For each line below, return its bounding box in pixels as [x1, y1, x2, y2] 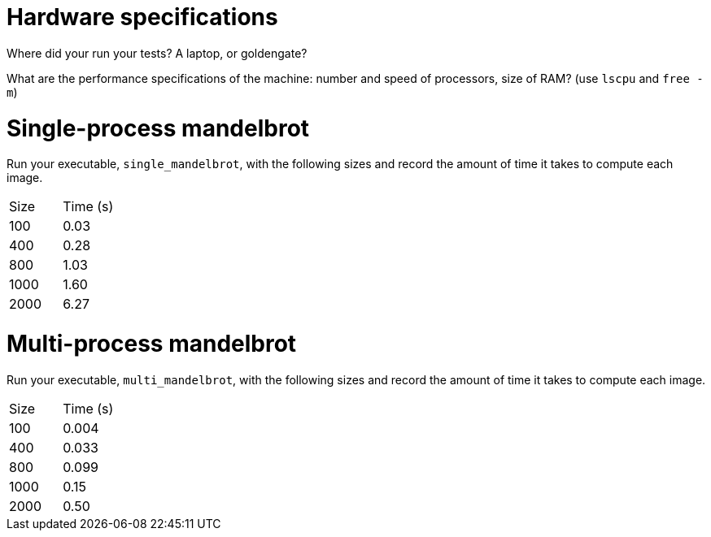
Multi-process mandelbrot [7, 330, 297, 357]
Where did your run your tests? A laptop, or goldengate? [7, 45, 308, 60]
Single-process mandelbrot [7, 114, 310, 142]
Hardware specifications [7, 3, 278, 31]
